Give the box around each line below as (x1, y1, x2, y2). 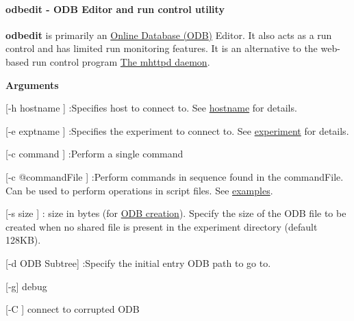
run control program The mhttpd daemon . (31, 54, 210, 68)
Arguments (5, 77, 59, 92)
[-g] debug (5, 279, 47, 293)
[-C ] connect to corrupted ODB (5, 302, 140, 316)
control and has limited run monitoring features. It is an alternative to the (5, 41, 318, 55)
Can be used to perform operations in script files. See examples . (5, 183, 273, 197)
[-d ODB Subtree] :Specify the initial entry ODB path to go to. (5, 255, 271, 270)
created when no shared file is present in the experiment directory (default (5, 219, 318, 233)
